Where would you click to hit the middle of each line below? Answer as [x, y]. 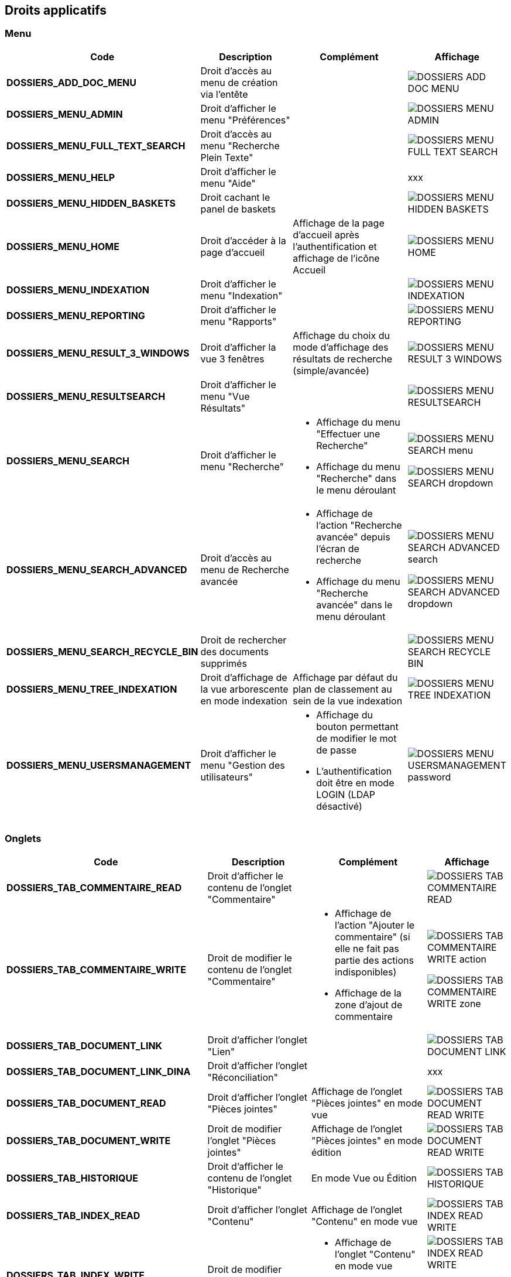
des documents [234, 651]
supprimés [224, 663]
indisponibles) [366, 972]
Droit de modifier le [250, 958]
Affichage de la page [339, 223]
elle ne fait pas [367, 948]
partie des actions [374, 960]
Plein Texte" [227, 157]
